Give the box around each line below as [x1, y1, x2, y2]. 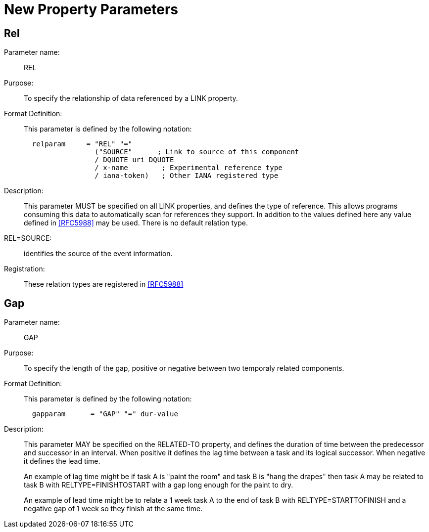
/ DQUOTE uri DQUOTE [95, 156, 174, 164]
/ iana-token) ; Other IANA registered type [95, 172, 279, 180]
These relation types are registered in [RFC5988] [24, 280, 184, 289]
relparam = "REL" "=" [32, 140, 133, 148]
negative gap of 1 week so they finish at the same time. [24, 504, 203, 513]
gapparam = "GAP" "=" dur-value [32, 410, 178, 418]
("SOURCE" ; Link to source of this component [95, 148, 299, 156]
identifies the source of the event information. [24, 249, 173, 258]
